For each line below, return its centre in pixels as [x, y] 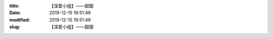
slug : [15, 27]
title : [14, 6]
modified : [20, 19]
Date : [15, 13]
